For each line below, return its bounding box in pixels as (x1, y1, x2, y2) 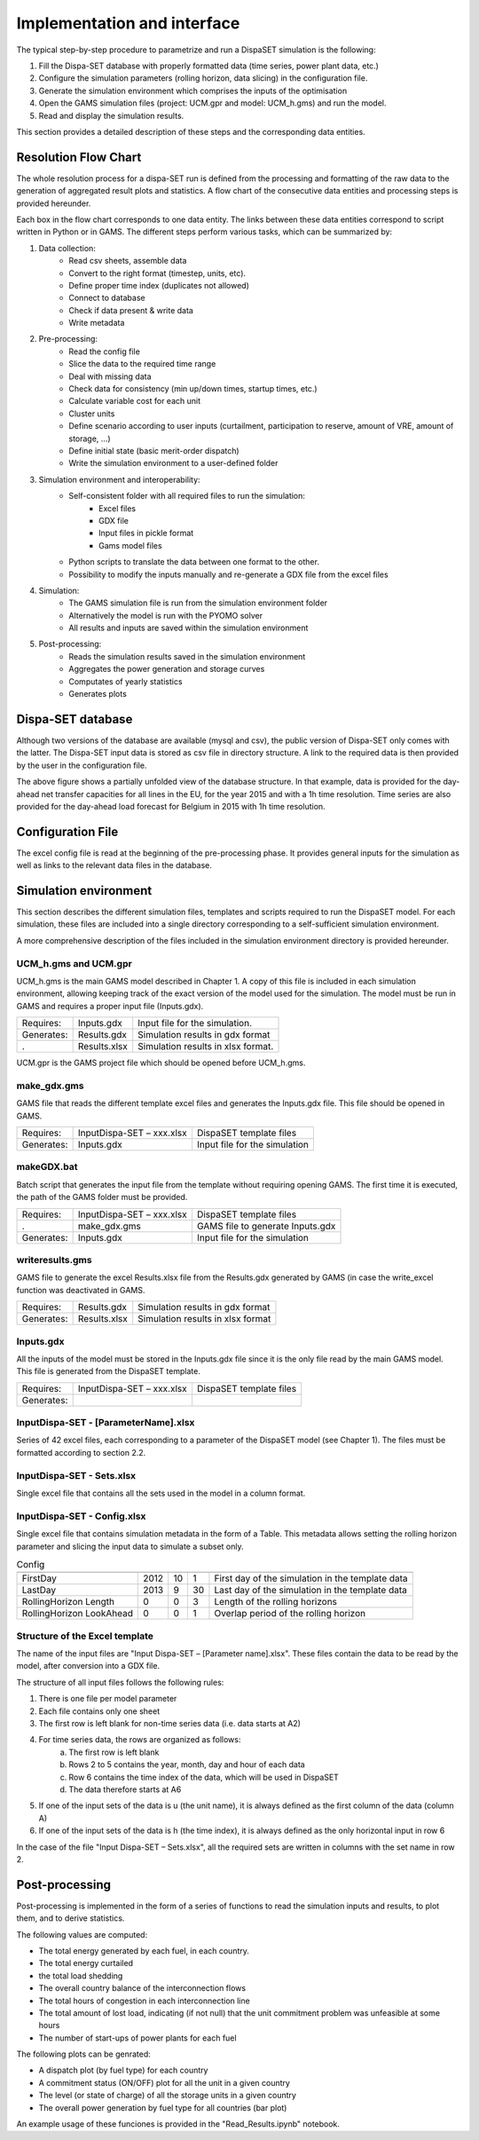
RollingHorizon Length (21, 1596, 115, 1608)
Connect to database (68, 293, 145, 304)
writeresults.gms (16, 1254, 92, 1267)
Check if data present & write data (68, 304, 194, 315)
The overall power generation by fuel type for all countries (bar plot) (38, 2102, 287, 2112)
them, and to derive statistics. (16, 1913, 125, 1923)
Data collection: (38, 242, 97, 253)
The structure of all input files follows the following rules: (16, 1677, 224, 1687)
